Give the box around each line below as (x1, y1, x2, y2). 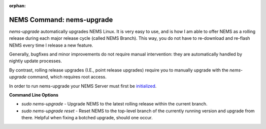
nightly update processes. (9, 58, 62, 64)
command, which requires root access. (27, 74, 107, 80)
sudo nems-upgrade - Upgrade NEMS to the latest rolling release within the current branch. (21, 101, 208, 107)
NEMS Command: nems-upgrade (9, 15, 113, 24)
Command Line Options (9, 92, 59, 98)
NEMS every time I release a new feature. (9, 42, 94, 48)
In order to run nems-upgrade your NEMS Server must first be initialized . (9, 83, 157, 89)
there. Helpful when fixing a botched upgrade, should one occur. (21, 115, 153, 121)
